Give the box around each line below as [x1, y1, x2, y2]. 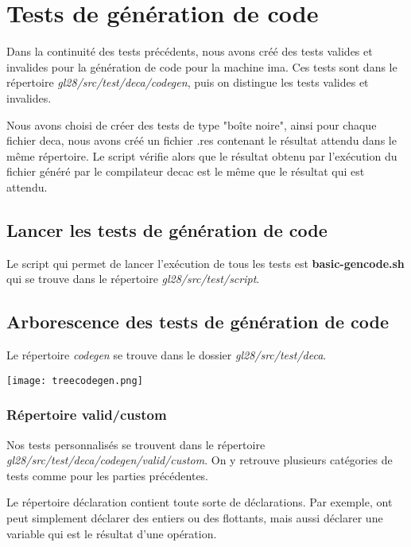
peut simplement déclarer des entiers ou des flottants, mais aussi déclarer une [6, 509, 383, 526]
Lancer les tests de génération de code [6, 217, 328, 242]
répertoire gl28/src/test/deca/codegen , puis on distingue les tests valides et [6, 74, 369, 91]
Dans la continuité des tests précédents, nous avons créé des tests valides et [6, 43, 373, 60]
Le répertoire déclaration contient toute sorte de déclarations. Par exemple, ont [6, 494, 393, 510]
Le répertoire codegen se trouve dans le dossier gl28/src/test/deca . [6, 347, 327, 363]
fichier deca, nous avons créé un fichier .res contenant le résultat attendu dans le [6, 132, 397, 149]
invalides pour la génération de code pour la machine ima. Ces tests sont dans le [6, 58, 397, 75]
